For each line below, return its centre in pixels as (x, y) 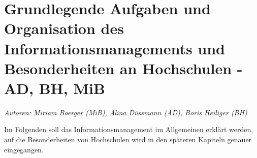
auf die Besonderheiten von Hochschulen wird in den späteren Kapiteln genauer (128, 139)
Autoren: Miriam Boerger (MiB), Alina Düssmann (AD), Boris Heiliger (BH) (126, 112)
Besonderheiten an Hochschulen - (123, 68)
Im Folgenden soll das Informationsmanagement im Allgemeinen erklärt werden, (129, 129)
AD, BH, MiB (55, 88)
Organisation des (64, 28)
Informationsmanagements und (115, 48)
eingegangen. (24, 149)
